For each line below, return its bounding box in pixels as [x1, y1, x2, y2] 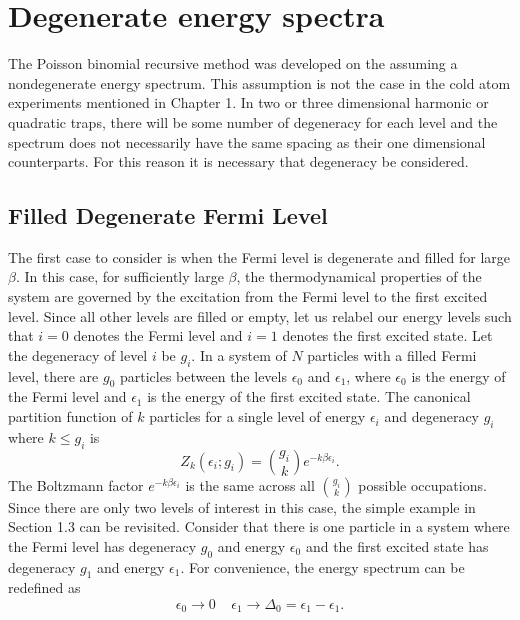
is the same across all [185, 474, 315, 495]
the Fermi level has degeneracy [8, 535, 197, 556]
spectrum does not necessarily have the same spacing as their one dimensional [8, 131, 486, 152]
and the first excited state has [305, 535, 489, 556]
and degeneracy [384, 406, 479, 427]
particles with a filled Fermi [307, 344, 477, 365]
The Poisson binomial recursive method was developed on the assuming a [8, 53, 458, 74]
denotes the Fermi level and [73, 325, 243, 346]
